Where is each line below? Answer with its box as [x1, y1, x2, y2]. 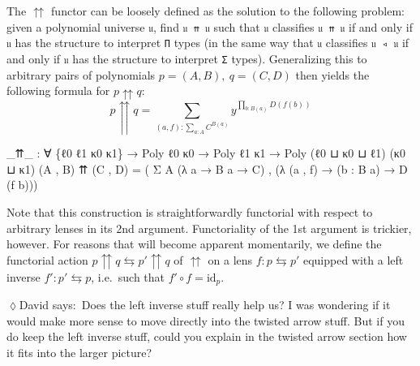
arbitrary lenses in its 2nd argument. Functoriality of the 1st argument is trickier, [6, 219, 412, 236]
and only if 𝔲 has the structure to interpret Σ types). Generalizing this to [6, 50, 367, 67]
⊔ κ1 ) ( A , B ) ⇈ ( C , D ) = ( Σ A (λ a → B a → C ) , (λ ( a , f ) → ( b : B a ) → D [6, 160, 408, 177]
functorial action [6, 251, 88, 268]
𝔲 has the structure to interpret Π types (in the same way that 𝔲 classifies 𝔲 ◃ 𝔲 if [6, 34, 409, 51]
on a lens [208, 251, 253, 268]
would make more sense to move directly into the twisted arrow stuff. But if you [6, 312, 405, 329]
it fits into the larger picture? [6, 344, 152, 361]
